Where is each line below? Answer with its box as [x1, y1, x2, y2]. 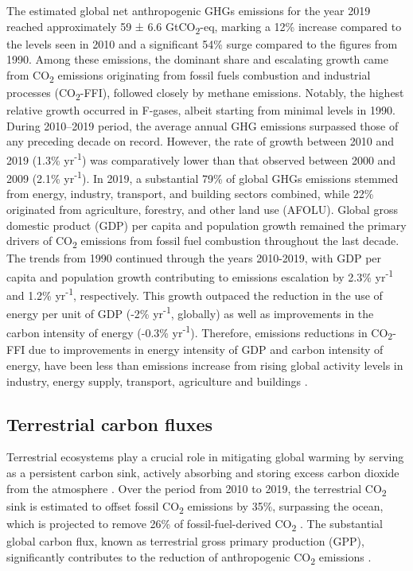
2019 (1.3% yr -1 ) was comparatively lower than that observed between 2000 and [6, 149, 396, 168]
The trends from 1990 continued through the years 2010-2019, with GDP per [6, 250, 382, 266]
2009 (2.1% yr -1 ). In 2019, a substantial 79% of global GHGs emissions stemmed [6, 168, 399, 186]
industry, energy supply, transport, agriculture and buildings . [6, 372, 308, 389]
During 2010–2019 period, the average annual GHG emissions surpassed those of [6, 117, 399, 134]
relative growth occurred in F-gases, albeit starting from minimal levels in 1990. [6, 102, 395, 118]
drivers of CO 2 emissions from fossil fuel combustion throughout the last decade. [6, 232, 399, 251]
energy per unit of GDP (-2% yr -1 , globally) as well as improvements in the [6, 303, 374, 322]
